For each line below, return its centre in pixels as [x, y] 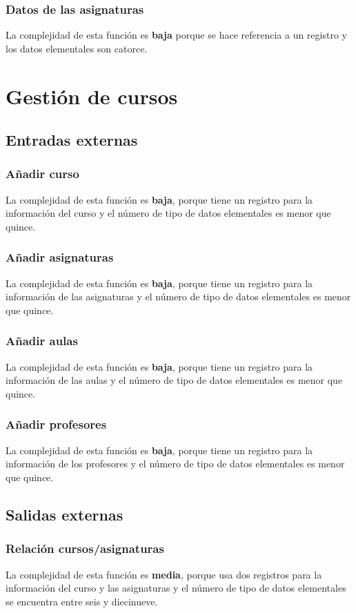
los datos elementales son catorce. [77, 48]
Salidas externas [65, 514]
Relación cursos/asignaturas [85, 548]
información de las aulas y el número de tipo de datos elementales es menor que [174, 380]
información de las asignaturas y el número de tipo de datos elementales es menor [178, 296]
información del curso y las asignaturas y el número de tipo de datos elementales [176, 588]
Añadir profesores [56, 424]
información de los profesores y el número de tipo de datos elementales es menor [175, 464]
